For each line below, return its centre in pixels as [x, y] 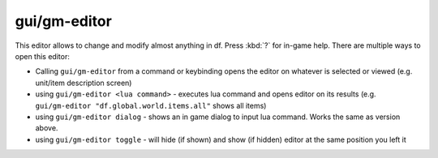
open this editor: [43, 56]
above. [47, 128]
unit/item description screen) [84, 83]
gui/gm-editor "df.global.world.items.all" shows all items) [151, 105]
